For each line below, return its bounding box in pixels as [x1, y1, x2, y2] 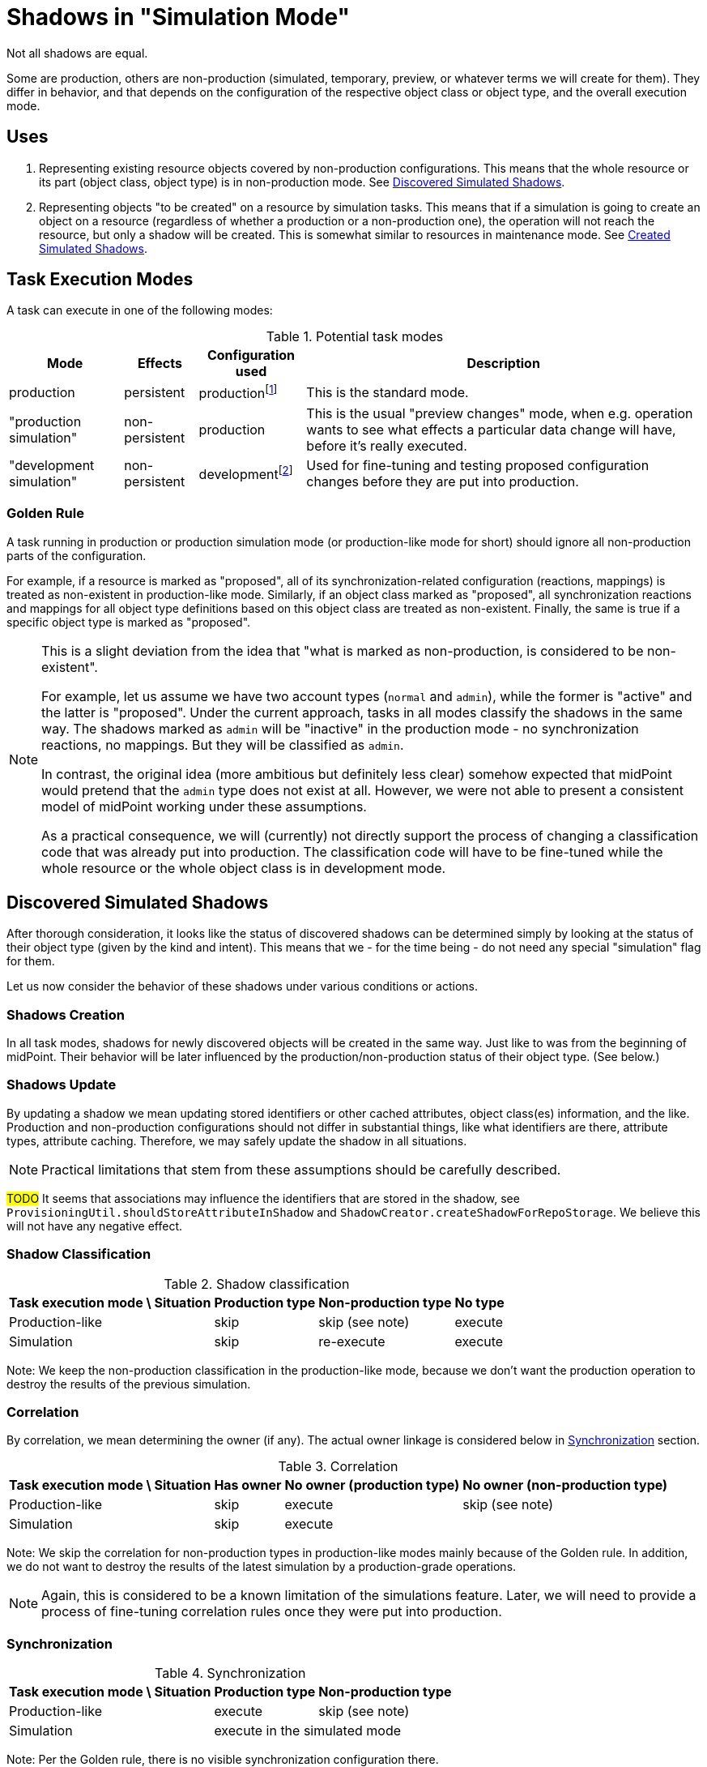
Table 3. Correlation [278, 1458, 398, 1475]
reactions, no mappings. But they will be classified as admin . [41, 736, 404, 753]
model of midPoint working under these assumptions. [41, 798, 367, 815]
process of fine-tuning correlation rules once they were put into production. [41, 1603, 502, 1620]
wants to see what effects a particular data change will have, [306, 421, 676, 438]
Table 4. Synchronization [155, 1665, 306, 1682]
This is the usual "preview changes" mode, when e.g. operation [306, 404, 693, 421]
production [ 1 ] [198, 383, 278, 402]
